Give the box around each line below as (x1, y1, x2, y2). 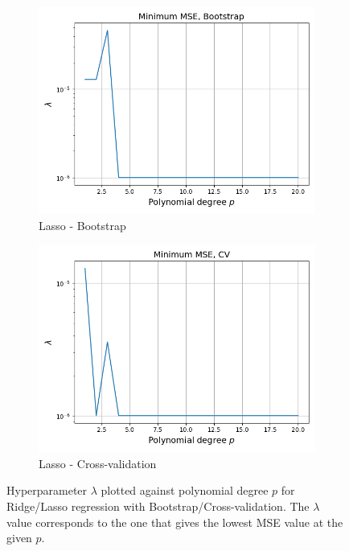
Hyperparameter (6, 482, 88, 499)
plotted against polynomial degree (101, 482, 269, 499)
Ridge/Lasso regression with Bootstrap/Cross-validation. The (6, 497, 310, 514)
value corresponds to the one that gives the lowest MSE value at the (6, 513, 343, 530)
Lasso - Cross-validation (39, 454, 157, 471)
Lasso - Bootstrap (39, 216, 126, 233)
